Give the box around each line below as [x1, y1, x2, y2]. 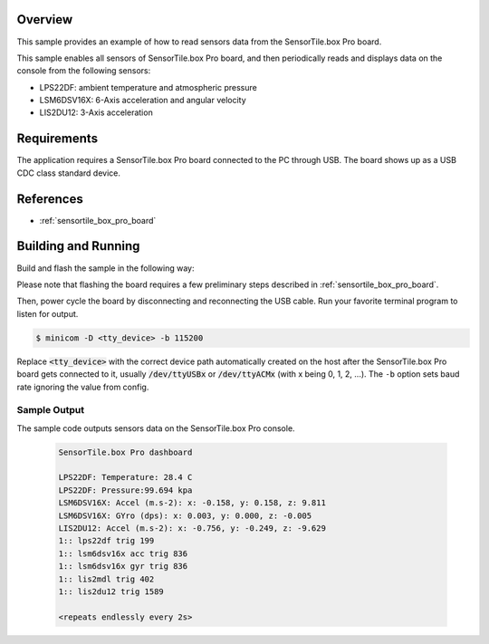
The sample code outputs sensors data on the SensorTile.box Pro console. [16, 422, 295, 434]
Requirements [16, 131, 99, 147]
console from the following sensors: [16, 65, 151, 76]
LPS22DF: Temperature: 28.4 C [58, 472, 193, 483]
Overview [16, 12, 73, 27]
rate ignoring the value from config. [16, 381, 149, 392]
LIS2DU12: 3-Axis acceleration [39, 107, 153, 118]
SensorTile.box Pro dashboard [58, 447, 193, 457]
